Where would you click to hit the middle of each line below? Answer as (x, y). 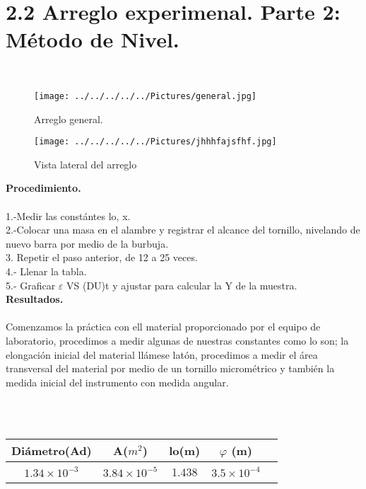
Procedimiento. (43, 188)
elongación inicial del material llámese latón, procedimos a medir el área (162, 354)
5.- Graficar (31, 285)
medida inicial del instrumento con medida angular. (117, 382)
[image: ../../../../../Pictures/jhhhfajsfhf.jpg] (155, 142)
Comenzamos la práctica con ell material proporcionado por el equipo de (163, 327)
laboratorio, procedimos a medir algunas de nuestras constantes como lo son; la (177, 340)
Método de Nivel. (93, 39)
